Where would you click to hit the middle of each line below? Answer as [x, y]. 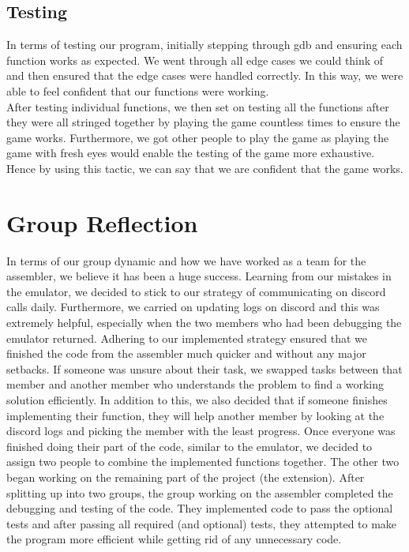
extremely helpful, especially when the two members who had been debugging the [204, 323]
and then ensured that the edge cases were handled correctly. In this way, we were [205, 75]
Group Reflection [102, 222]
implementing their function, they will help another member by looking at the [195, 415]
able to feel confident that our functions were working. [138, 90]
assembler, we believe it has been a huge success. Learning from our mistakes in [199, 276]
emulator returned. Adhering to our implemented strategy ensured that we [187, 338]
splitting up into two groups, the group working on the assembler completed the [200, 492]
